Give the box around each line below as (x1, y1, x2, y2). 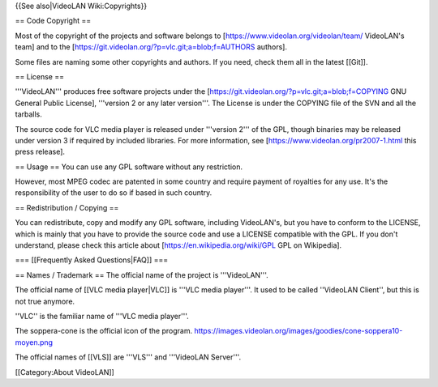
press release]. (15, 147, 65, 157)
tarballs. (15, 109, 42, 119)
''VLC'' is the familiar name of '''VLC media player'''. (15, 311, 190, 321)
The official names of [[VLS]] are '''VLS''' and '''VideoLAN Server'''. (15, 352, 242, 362)
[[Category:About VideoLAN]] (15, 367, 115, 376)
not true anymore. (15, 296, 75, 306)
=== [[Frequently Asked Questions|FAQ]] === (15, 255, 169, 265)
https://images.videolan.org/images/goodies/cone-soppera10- (194, 326, 403, 336)
